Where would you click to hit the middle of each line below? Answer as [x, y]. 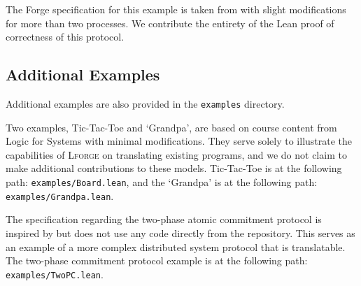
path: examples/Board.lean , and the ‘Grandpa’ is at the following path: [162, 182]
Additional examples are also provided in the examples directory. [145, 103]
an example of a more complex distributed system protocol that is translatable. [176, 246]
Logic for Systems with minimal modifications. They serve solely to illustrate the [179, 141]
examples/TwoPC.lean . [55, 274]
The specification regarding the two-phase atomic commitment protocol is [164, 219]
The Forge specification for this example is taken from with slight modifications [176, 9]
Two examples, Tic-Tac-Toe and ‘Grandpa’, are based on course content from [171, 127]
